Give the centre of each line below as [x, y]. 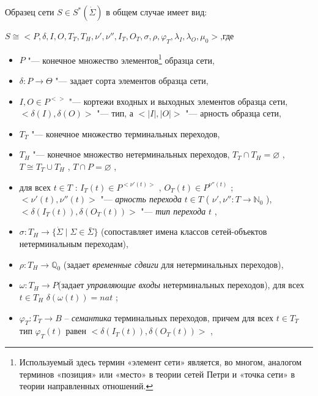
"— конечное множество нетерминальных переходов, [131, 154]
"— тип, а [115, 113]
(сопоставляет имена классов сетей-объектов [184, 231]
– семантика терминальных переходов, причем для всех [169, 317]
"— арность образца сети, [233, 113]
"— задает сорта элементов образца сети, [132, 81]
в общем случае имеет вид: [157, 12]
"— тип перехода [173, 211]
